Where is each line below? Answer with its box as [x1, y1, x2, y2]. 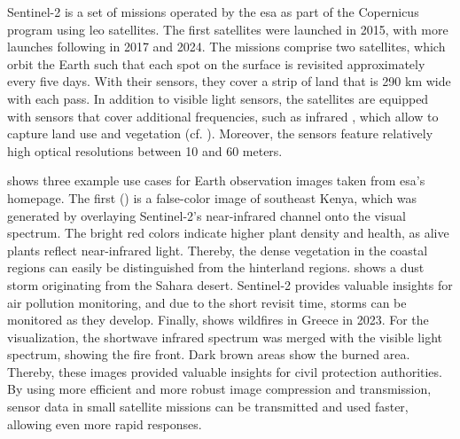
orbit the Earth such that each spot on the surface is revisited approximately [7, 54, 425, 73]
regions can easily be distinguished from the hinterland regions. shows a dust [7, 258, 425, 277]
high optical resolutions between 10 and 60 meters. [7, 141, 283, 160]
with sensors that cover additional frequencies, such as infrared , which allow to [7, 106, 439, 125]
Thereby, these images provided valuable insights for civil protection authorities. [7, 362, 442, 380]
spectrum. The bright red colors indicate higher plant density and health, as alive [7, 223, 449, 242]
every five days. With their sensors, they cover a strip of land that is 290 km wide [7, 72, 451, 90]
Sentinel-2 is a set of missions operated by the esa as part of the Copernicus [7, 3, 419, 20]
